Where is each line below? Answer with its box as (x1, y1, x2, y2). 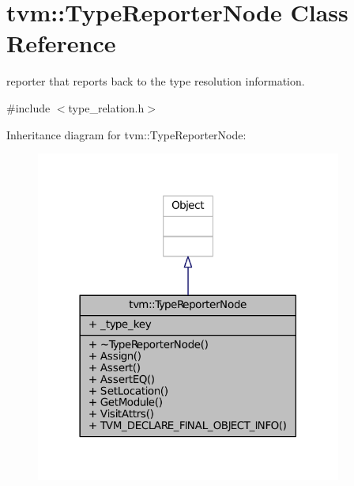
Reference (6, 27, 116, 59)
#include (6, 99, 51, 116)
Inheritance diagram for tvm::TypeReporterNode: (6, 126, 247, 142)
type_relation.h (68, 99, 145, 116)
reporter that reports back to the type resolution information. (6, 73, 305, 89)
